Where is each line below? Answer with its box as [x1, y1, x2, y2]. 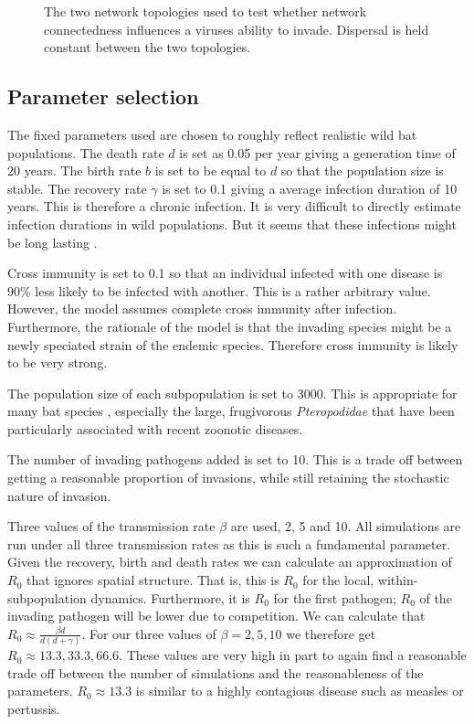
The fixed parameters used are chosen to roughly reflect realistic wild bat [7, 124, 417, 144]
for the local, [302, 570, 374, 590]
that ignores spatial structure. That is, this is [26, 570, 279, 590]
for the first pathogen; [273, 588, 396, 607]
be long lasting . [7, 232, 98, 251]
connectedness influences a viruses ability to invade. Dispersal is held [44, 19, 429, 38]
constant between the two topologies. [44, 37, 251, 57]
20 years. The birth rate [7, 161, 142, 180]
